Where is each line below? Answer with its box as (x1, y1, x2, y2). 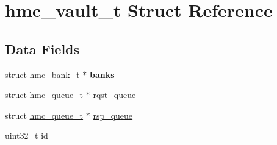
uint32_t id (5, 129, 48, 142)
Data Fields (5, 39, 80, 58)
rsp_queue (93, 108, 133, 121)
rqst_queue (93, 88, 136, 101)
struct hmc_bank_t (5, 68, 80, 80)
